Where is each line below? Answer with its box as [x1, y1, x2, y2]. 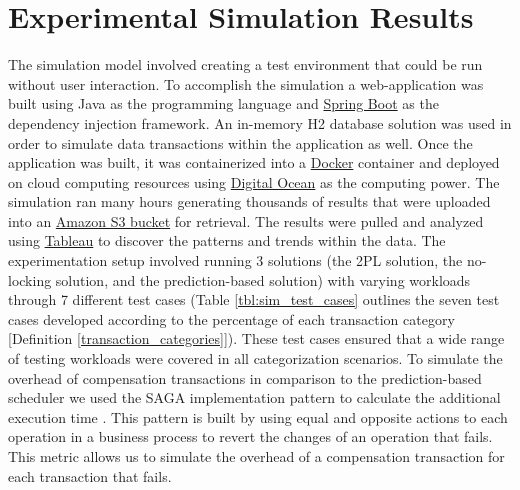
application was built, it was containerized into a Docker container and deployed [8, 152, 500, 173]
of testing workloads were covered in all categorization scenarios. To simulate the [8, 348, 503, 369]
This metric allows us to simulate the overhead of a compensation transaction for [8, 446, 505, 466]
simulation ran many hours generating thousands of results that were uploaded [8, 191, 491, 212]
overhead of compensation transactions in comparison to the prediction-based [8, 367, 482, 388]
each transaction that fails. [8, 465, 172, 486]
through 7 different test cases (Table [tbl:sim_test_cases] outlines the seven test [8, 289, 500, 310]
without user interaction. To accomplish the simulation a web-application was [8, 73, 484, 94]
